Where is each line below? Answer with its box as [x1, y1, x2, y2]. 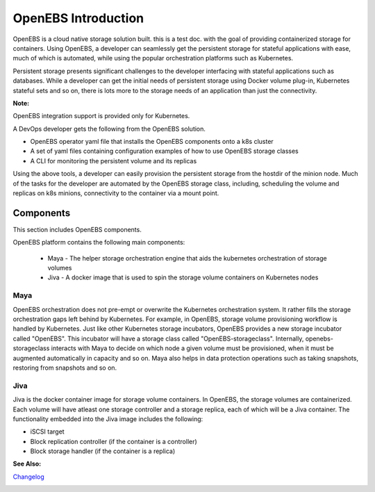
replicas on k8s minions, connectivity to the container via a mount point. [12, 189, 219, 197]
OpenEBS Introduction [12, 10, 144, 26]
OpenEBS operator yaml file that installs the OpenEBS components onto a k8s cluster [30, 138, 274, 146]
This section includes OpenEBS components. [12, 225, 142, 233]
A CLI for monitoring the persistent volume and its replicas [30, 156, 197, 165]
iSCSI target [30, 427, 65, 436]
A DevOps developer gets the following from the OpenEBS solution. [12, 124, 206, 133]
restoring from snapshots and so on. [12, 363, 117, 372]
